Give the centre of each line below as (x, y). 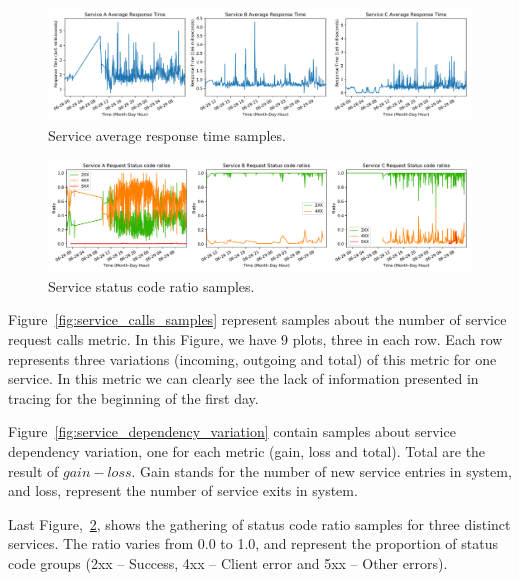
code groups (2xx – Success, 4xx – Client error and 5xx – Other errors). (228, 562)
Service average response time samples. (167, 134)
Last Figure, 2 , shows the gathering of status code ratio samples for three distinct (259, 523)
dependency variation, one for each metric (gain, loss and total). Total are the (247, 451)
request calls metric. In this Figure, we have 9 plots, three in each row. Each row (255, 339)
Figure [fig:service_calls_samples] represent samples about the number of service (257, 319)
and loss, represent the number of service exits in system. (183, 490)
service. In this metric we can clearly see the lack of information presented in (243, 378)
